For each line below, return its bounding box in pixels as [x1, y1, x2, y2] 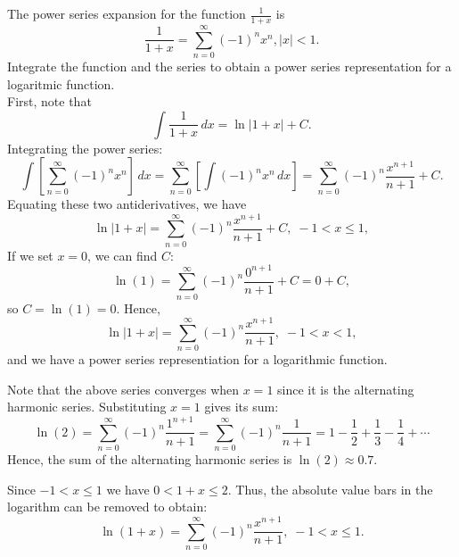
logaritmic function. [7, 74, 115, 93]
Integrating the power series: [7, 138, 163, 157]
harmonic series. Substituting [7, 397, 167, 416]
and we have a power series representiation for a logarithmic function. [7, 350, 388, 369]
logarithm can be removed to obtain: [7, 497, 208, 516]
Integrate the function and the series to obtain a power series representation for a [7, 56, 452, 75]
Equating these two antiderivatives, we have [7, 195, 247, 213]
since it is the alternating [277, 379, 414, 398]
